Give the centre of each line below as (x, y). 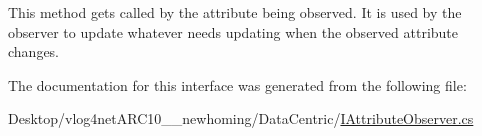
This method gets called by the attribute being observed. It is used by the (235, 12)
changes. (34, 51)
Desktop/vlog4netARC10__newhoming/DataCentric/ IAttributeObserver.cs (241, 118)
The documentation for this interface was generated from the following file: (237, 84)
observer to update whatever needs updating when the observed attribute (233, 31)
